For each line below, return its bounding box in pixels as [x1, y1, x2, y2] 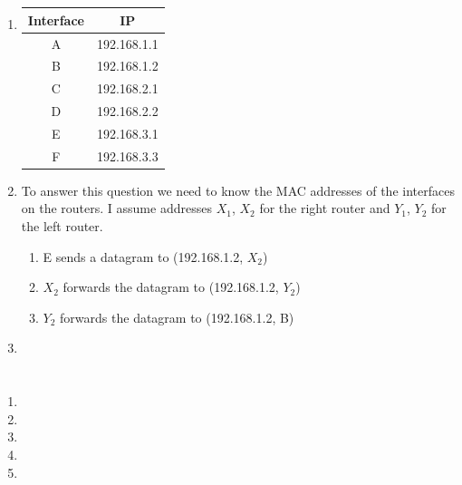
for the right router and [259, 199, 390, 218]
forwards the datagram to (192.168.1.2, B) [60, 307, 294, 326]
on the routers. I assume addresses [21, 199, 212, 218]
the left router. [21, 217, 103, 236]
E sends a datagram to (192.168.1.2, [43, 247, 244, 266]
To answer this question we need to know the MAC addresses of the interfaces [21, 180, 455, 199]
